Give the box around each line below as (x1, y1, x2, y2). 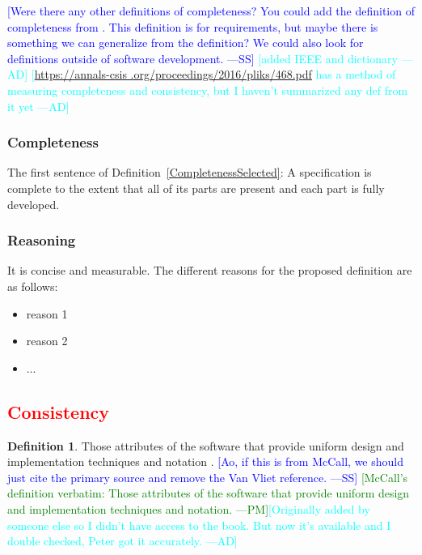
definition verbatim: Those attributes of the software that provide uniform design (7, 485, 410, 502)
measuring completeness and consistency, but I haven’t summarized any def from (7, 81, 408, 98)
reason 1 (26, 305, 68, 322)
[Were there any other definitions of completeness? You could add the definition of (7, 2, 415, 19)
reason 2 (26, 332, 68, 349)
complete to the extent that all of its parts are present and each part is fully (7, 179, 385, 196)
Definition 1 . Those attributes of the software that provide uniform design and (7, 437, 404, 454)
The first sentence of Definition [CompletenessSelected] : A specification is (7, 164, 372, 181)
